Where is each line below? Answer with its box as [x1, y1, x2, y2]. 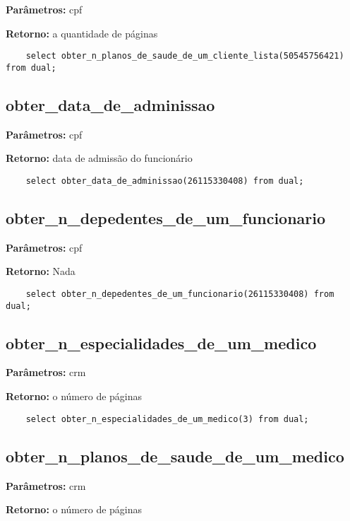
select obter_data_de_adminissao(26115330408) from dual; [25, 175, 304, 186]
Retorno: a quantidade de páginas [6, 25, 158, 40]
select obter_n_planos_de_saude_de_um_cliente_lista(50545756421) [25, 51, 344, 62]
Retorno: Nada [6, 264, 76, 279]
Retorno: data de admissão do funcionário [6, 151, 193, 165]
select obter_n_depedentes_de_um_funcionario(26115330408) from [25, 288, 334, 299]
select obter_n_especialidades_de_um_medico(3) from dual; [25, 414, 309, 424]
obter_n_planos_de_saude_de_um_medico [6, 445, 344, 467]
